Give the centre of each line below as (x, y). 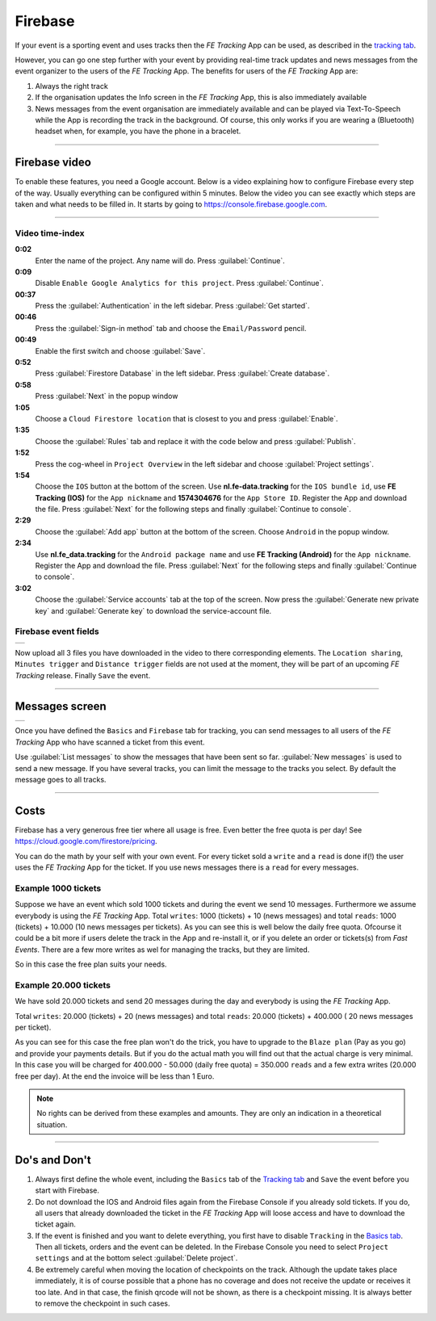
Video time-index (50, 233)
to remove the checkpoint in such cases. (103, 1303)
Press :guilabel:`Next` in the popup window (107, 396)
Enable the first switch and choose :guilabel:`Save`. (120, 350)
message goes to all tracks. (61, 780)
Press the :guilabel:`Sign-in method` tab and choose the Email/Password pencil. (171, 328)
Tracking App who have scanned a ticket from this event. (110, 742)
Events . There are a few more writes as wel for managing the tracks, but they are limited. (162, 950)
